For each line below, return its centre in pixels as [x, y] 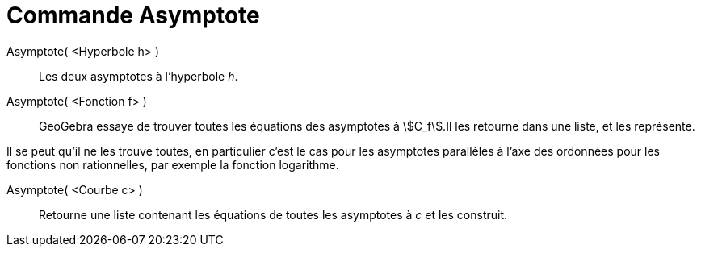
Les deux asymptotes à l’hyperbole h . [139, 76]
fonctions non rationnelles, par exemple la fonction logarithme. [173, 164]
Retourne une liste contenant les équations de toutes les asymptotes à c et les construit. [273, 214]
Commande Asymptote [133, 15]
